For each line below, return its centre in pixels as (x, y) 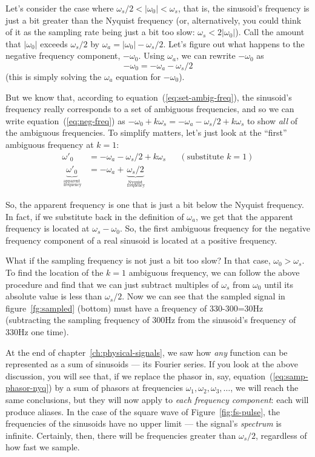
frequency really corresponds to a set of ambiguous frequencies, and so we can (150, 109)
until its (279, 284)
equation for (138, 76)
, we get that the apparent (244, 216)
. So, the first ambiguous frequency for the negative (215, 228)
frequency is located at (48, 228)
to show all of (272, 120)
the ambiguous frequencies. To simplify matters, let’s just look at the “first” (146, 132)
